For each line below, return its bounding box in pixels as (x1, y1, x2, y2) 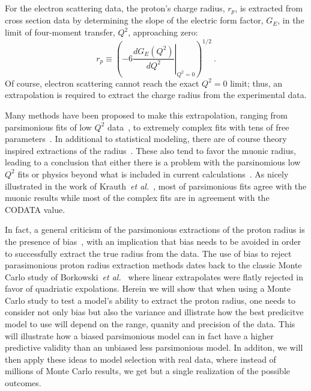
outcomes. (5, 377, 41, 389)
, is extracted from (235, 2, 303, 14)
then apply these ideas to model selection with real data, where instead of (5, 353, 276, 365)
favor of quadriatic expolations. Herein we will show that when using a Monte (5, 282, 291, 295)
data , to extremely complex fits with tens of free (107, 120, 289, 133)
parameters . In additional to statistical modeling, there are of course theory (5, 132, 287, 145)
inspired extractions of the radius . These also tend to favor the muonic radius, (5, 144, 296, 156)
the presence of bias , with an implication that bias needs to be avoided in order (5, 235, 301, 247)
